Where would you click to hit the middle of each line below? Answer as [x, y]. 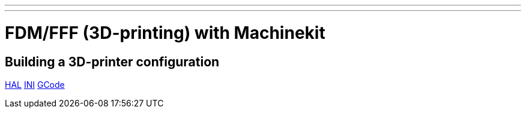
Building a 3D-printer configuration [112, 62]
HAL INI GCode [35, 84]
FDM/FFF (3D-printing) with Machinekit [165, 33]
